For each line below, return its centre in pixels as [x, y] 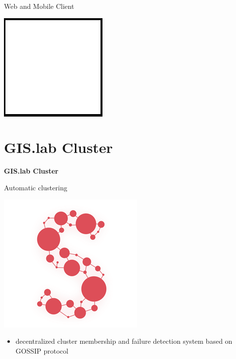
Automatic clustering [36, 187]
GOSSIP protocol [42, 350]
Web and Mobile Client [39, 6]
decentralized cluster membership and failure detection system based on [124, 341]
